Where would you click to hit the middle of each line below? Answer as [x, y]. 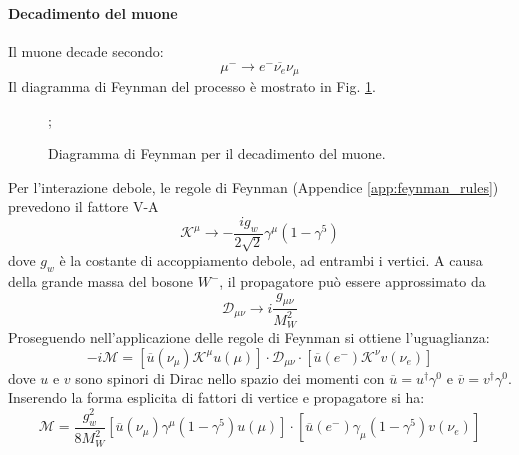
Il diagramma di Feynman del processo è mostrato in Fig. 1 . [192, 86]
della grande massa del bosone [100, 281]
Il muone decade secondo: [86, 50]
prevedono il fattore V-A [83, 206]
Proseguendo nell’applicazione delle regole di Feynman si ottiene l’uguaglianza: [249, 337]
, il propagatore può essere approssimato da [352, 281]
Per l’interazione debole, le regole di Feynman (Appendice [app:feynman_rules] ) [253, 186]
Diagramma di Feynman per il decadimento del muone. [217, 153]
